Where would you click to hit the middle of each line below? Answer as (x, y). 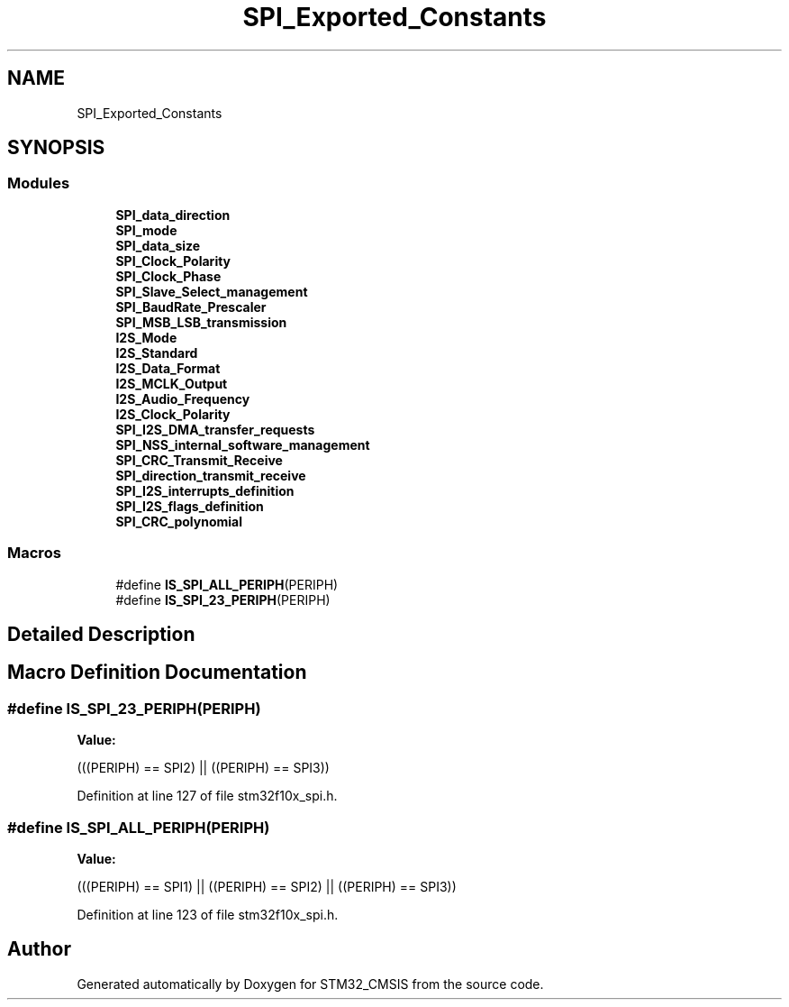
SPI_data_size (158, 245)
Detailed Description (101, 634)
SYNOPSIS (56, 148)
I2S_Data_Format (168, 368)
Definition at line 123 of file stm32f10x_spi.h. (208, 914)
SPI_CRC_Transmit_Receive (199, 460)
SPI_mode (146, 230)
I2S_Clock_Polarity (173, 414)
